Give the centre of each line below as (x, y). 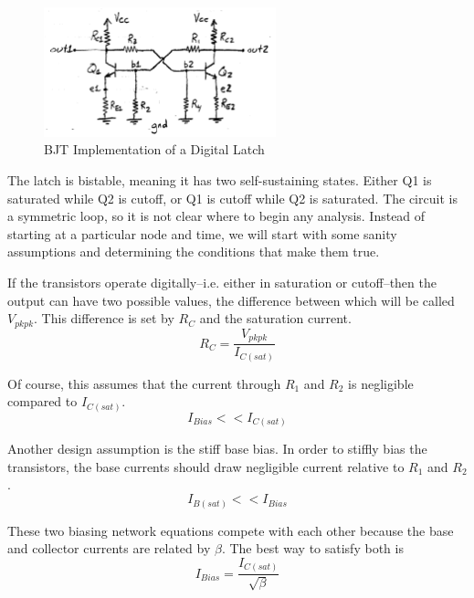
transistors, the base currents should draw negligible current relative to (206, 466)
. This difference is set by (104, 318)
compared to (42, 401)
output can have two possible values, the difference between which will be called (231, 300)
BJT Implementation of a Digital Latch (154, 149)
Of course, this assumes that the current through (144, 383)
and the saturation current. (275, 318)
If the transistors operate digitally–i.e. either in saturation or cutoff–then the (222, 282)
